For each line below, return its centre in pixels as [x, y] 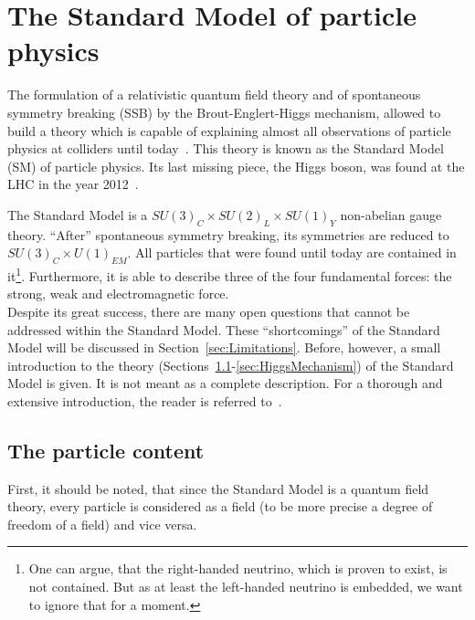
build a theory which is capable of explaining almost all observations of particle [229, 130]
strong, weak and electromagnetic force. [118, 294]
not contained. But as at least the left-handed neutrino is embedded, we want [246, 587]
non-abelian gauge [391, 214]
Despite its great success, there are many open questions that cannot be [209, 311]
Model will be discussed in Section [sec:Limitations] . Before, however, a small [224, 347]
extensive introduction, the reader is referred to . [145, 400]
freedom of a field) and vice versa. [102, 524]
